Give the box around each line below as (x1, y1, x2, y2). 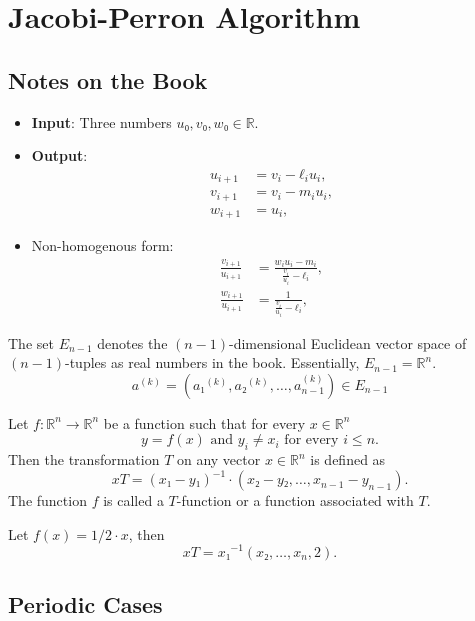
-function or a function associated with (176, 490, 414, 511)
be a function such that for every (103, 412, 306, 433)
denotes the (97, 332, 168, 353)
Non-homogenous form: (31, 235, 174, 256)
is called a (103, 490, 164, 511)
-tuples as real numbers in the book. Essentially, (65, 352, 360, 373)
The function (8, 490, 87, 511)
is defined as (310, 449, 386, 470)
